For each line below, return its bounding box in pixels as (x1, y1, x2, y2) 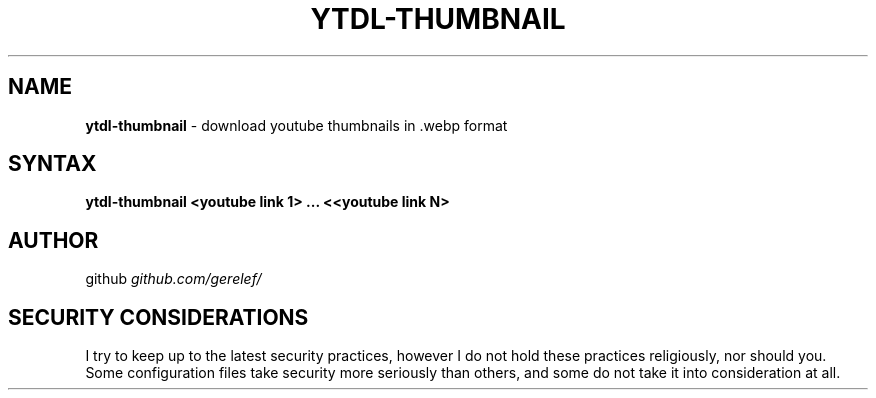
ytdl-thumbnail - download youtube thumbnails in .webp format (85, 116, 508, 134)
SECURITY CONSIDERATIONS (8, 304, 309, 330)
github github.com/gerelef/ (85, 270, 262, 288)
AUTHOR (8, 227, 99, 253)
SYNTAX (8, 151, 97, 177)
